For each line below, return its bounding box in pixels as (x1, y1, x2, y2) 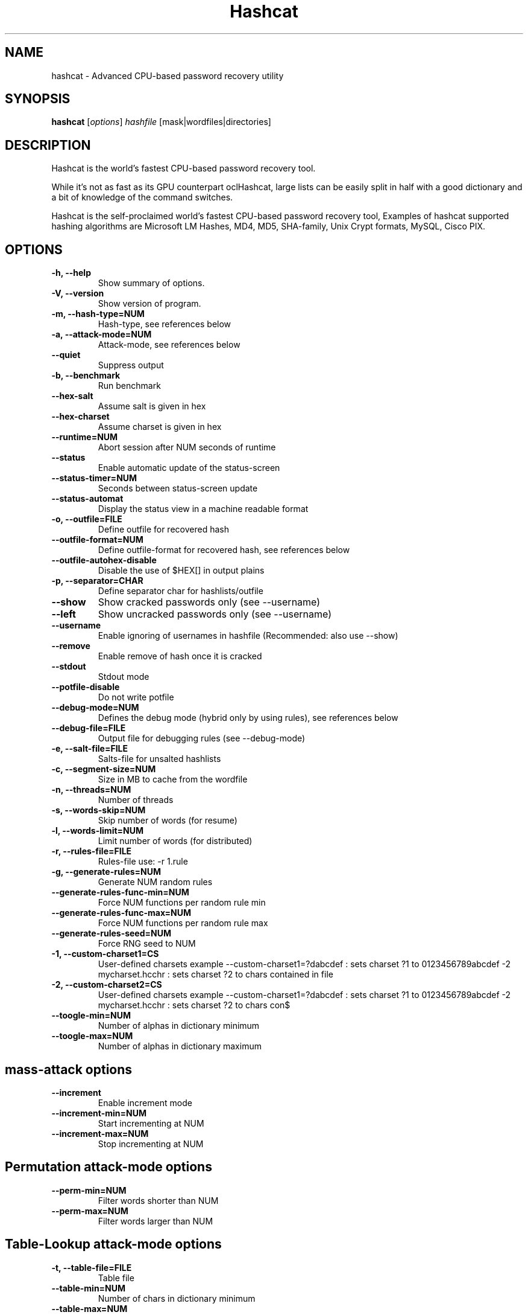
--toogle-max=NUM (51, 1031, 133, 1041)
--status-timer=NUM (51, 473, 137, 484)
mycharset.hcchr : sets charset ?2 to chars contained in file (98, 969, 333, 980)
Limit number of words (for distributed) (98, 836, 253, 846)
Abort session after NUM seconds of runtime (98, 442, 276, 453)
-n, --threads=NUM (51, 784, 131, 795)
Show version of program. (98, 298, 201, 309)
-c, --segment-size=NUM (51, 764, 156, 775)
